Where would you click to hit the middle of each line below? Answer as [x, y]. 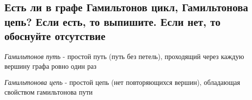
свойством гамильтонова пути [49, 91]
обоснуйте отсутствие [55, 36]
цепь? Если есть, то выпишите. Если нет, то [113, 21]
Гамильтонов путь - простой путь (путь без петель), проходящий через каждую [124, 56]
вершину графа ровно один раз [50, 66]
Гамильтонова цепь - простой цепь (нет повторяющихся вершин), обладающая [122, 82]
